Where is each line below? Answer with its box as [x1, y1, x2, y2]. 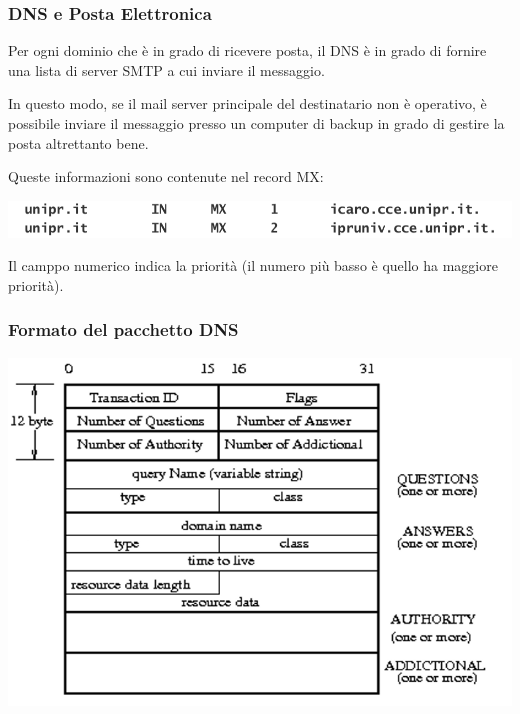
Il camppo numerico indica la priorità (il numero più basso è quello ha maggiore [8, 255, 498, 276]
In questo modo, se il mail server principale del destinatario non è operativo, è [8, 93, 487, 114]
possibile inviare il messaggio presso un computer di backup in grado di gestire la [8, 113, 505, 133]
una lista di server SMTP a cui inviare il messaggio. [8, 59, 325, 80]
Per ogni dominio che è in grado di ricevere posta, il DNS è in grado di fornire [8, 40, 487, 61]
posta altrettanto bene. [8, 132, 149, 153]
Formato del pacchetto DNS [8, 317, 239, 342]
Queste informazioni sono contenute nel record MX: [8, 166, 324, 187]
